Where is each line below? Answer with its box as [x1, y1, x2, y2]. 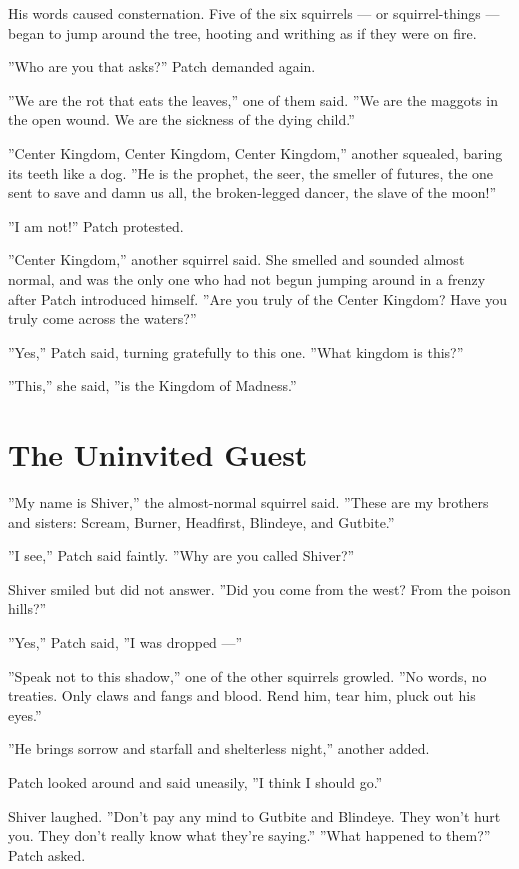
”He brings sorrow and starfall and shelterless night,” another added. [8, 738, 430, 759]
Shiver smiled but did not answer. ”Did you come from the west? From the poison [8, 578, 511, 599]
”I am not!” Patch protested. [8, 215, 184, 236]
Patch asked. [8, 844, 86, 865]
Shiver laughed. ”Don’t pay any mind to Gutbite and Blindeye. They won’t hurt [8, 805, 501, 826]
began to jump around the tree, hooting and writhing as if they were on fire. [8, 22, 477, 43]
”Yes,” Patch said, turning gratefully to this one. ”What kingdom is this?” [8, 341, 464, 362]
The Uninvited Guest [8, 434, 308, 475]
